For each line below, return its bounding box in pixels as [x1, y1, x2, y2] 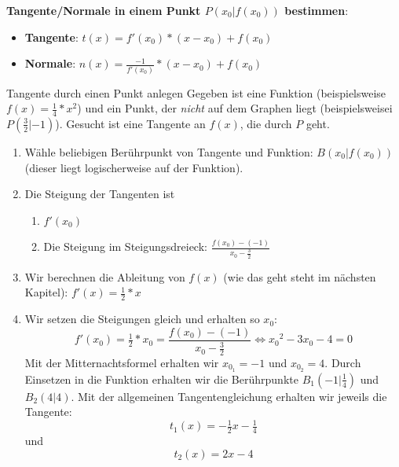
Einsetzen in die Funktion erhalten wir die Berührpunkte [24, 370, 298, 387]
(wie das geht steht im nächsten [223, 268, 376, 285]
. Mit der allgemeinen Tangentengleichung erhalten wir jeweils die [71, 388, 387, 404]
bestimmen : [284, 2, 349, 18]
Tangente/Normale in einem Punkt [6, 2, 201, 18]
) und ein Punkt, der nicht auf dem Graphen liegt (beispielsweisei [77, 100, 393, 116]
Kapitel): [24, 284, 68, 300]
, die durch [240, 115, 292, 131]
